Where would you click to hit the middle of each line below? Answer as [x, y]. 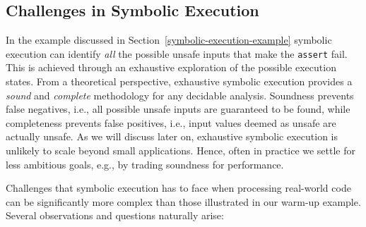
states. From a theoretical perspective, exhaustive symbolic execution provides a [179, 81]
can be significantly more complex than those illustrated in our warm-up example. [183, 201]
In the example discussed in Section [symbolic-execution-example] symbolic [169, 40]
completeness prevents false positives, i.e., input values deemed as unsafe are [171, 122]
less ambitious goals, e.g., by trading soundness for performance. [145, 164]
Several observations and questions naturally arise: [115, 215]
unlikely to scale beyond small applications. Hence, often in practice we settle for [181, 151]
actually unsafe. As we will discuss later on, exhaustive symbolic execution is [172, 136]
